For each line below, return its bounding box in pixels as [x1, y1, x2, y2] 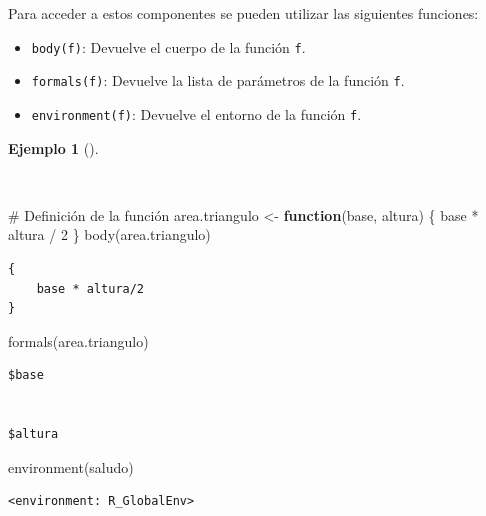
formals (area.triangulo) [8, 330, 149, 351]
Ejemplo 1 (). [8, 137, 99, 158]
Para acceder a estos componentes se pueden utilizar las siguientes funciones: [8, 3, 479, 23]
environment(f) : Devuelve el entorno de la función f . [31, 103, 362, 124]
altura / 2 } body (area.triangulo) [8, 224, 211, 245]
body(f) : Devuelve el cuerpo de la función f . [31, 36, 306, 57]
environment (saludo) [8, 456, 134, 477]
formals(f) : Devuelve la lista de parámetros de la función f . [31, 70, 405, 91]
